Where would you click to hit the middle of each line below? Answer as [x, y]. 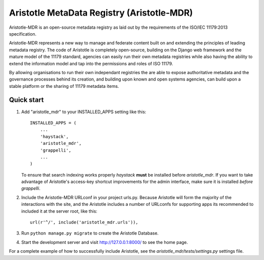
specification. [23, 34]
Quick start [26, 100]
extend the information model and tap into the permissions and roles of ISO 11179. [91, 63]
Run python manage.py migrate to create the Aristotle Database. [90, 233]
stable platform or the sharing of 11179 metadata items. [64, 86]
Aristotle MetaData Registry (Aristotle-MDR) [101, 13]
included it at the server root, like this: [59, 211]
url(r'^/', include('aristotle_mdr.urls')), [84, 222]
